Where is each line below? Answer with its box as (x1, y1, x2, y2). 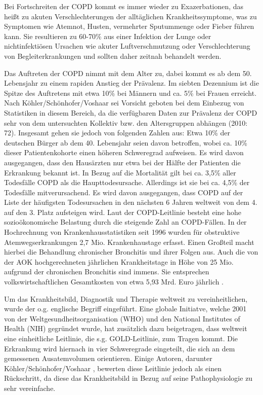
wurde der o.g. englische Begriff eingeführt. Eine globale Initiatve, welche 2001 (4, 303, 247, 314)
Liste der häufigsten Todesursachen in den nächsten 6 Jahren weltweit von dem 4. (4, 197, 257, 207)
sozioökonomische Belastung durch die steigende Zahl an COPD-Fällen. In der (4, 217, 247, 227)
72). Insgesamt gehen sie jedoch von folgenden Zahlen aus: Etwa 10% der (4, 127, 230, 138)
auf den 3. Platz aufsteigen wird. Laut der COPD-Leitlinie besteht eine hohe (4, 206, 242, 217)
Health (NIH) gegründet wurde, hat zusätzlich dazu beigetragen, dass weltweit (4, 323, 247, 334)
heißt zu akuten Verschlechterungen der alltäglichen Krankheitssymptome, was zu (4, 11, 257, 21)
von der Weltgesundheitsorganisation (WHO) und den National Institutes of (4, 313, 240, 324)
